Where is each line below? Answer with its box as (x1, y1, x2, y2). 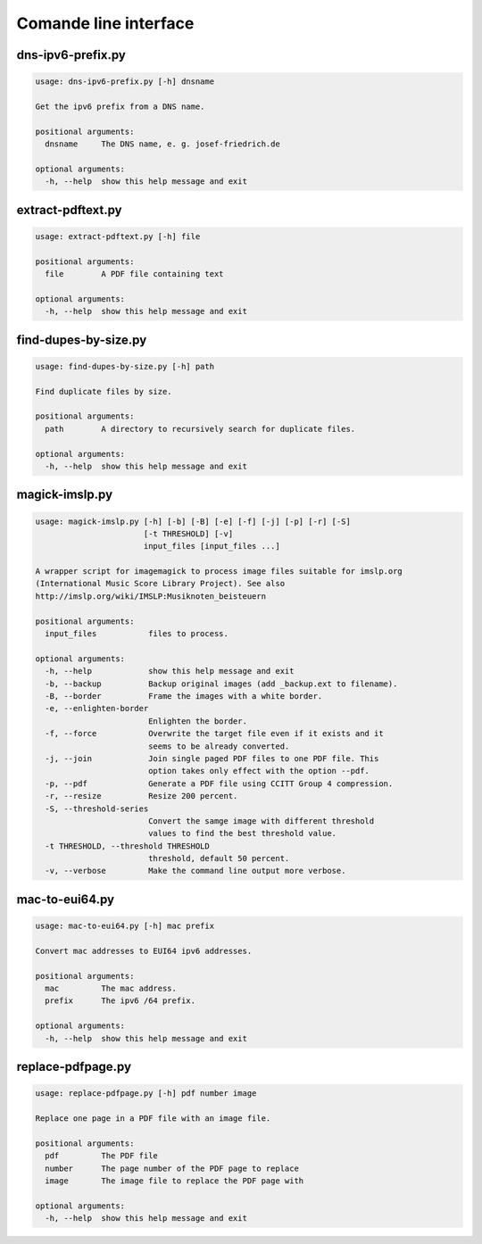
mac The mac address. (45, 983, 178, 994)
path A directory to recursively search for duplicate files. (45, 424, 356, 434)
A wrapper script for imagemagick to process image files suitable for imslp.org (35, 567, 403, 576)
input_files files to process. (45, 629, 229, 639)
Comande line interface (16, 13, 195, 33)
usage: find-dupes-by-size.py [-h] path (35, 361, 214, 371)
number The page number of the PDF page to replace (45, 1163, 299, 1174)
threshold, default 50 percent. (147, 853, 290, 864)
